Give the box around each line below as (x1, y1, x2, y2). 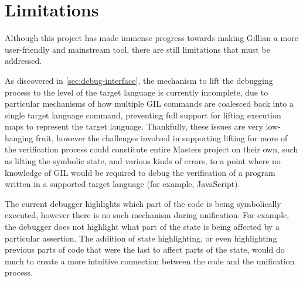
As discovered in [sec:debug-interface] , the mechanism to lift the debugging (5, 74, 273, 86)
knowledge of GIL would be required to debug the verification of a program (5, 166, 275, 178)
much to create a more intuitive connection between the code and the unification (5, 254, 295, 267)
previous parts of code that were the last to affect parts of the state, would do (5, 243, 285, 256)
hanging (5, 131, 33, 144)
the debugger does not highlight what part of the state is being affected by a (5, 220, 280, 233)
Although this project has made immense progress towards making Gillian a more (5, 32, 298, 44)
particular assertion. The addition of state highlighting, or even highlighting (5, 232, 277, 244)
